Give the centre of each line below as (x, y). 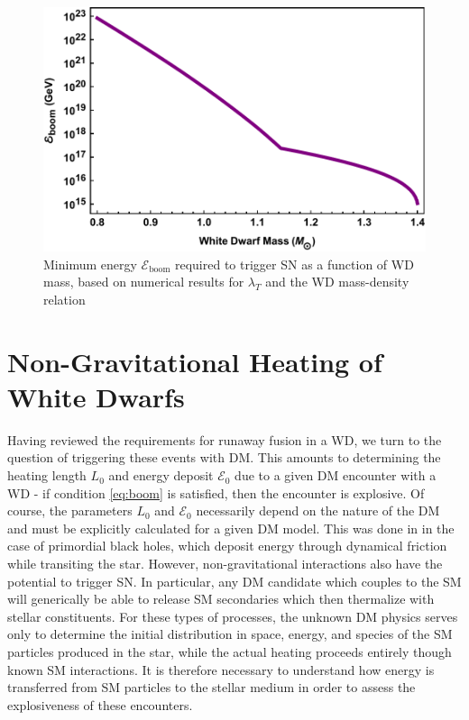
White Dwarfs (96, 396)
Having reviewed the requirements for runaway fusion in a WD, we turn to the (225, 439)
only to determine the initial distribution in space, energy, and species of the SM (230, 634)
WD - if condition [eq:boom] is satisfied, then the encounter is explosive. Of (216, 492)
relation (64, 299)
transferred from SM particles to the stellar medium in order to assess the (212, 687)
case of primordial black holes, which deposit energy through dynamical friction (227, 546)
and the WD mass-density (337, 282)
